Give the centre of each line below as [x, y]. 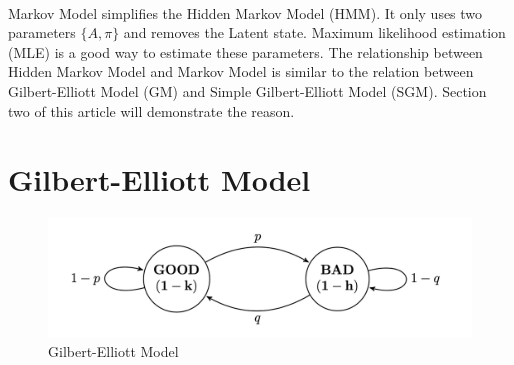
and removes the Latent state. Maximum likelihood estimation [314, 32]
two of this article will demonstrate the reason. [151, 110]
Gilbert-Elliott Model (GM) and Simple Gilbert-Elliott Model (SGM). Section [247, 90]
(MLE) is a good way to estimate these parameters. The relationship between [245, 51]
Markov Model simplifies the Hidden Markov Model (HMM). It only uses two [245, 12]
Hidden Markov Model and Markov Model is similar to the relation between [241, 71]
